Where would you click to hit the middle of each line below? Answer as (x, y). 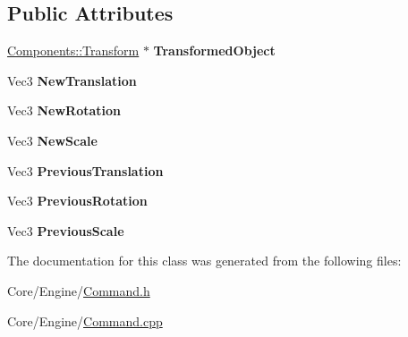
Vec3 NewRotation (64, 110)
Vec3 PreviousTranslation (85, 170)
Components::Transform (73, 51)
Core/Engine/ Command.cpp (85, 320)
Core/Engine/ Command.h (79, 290)
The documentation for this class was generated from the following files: (204, 261)
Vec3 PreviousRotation (77, 201)
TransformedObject (214, 51)
